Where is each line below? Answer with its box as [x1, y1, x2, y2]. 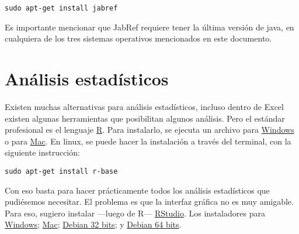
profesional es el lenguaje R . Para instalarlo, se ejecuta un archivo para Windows [5, 123, 294, 136]
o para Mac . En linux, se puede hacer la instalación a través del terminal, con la [5, 135, 291, 147]
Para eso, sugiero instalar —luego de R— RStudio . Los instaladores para [5, 207, 265, 219]
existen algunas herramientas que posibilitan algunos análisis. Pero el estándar [5, 112, 285, 124]
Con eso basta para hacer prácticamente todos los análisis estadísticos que [5, 184, 270, 196]
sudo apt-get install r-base [5, 167, 118, 175]
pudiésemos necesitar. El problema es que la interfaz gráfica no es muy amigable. [5, 195, 294, 208]
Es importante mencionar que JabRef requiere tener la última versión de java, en [5, 20, 294, 33]
